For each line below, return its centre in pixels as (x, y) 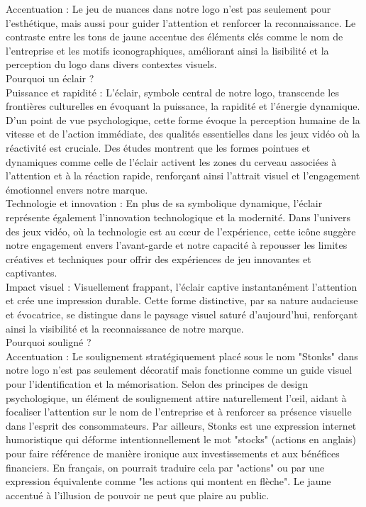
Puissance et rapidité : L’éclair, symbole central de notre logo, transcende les (172, 92)
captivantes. (32, 273)
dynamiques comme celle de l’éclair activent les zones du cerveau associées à (171, 161)
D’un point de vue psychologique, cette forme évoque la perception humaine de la (183, 119)
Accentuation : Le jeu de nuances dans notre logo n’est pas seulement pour (168, 9)
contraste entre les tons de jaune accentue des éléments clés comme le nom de (174, 37)
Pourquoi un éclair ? (50, 78)
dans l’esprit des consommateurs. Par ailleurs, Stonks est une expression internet (181, 425)
